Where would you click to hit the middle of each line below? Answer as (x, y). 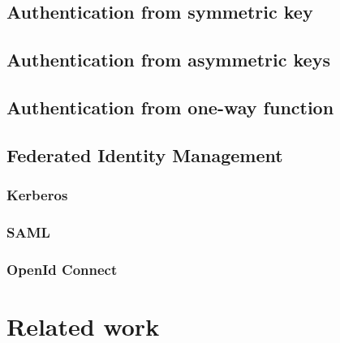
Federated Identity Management (145, 154)
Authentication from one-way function (170, 107)
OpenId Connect (62, 269)
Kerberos (37, 195)
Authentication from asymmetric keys (168, 60)
